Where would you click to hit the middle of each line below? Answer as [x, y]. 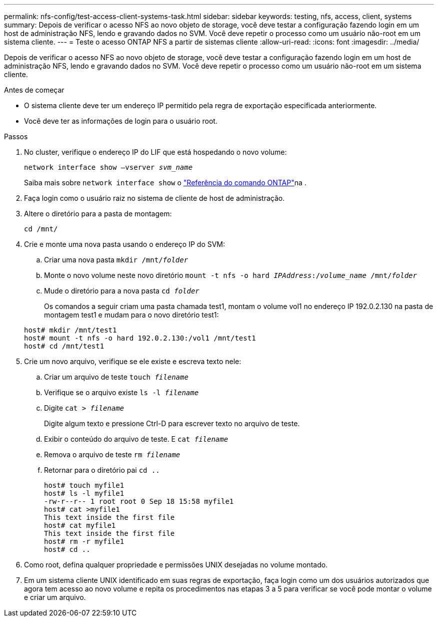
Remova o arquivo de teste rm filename [112, 454]
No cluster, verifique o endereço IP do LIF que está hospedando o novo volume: [155, 152]
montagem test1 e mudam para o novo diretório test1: [131, 315]
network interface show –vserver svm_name [108, 167]
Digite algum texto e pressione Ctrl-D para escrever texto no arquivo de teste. [172, 423]
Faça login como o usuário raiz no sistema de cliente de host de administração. [154, 198]
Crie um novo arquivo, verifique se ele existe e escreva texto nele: [133, 361]
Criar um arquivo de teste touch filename [116, 377]
